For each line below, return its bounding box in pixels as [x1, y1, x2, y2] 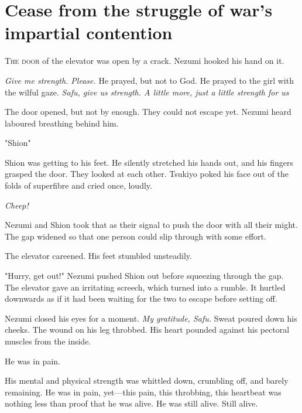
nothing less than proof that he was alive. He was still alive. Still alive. [5, 397, 258, 409]
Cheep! [5, 199, 29, 211]
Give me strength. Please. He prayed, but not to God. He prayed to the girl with [5, 74, 294, 86]
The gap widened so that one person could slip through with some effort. [5, 230, 266, 242]
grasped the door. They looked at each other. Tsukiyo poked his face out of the [5, 168, 289, 180]
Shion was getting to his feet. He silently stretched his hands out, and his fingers [5, 156, 294, 168]
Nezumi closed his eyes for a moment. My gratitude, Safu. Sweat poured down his [5, 312, 297, 324]
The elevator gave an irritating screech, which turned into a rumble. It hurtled [5, 281, 286, 293]
